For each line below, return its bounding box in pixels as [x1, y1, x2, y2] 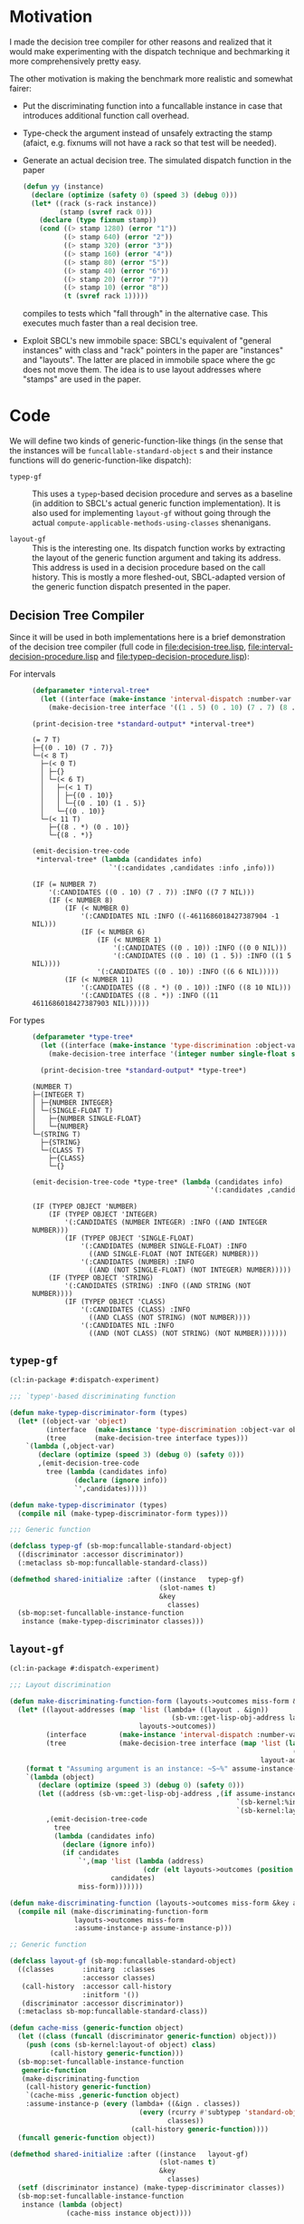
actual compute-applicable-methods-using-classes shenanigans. [32, 517, 271, 528]
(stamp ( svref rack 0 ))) [59, 207, 153, 217]
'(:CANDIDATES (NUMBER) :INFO [80, 1258, 195, 1267]
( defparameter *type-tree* [32, 1032, 134, 1042]
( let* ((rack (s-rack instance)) [31, 199, 157, 208]
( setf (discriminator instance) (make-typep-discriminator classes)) [17, 2183, 285, 2192]
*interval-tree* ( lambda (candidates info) [35, 855, 203, 864]
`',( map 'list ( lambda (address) [78, 1857, 204, 1866]
